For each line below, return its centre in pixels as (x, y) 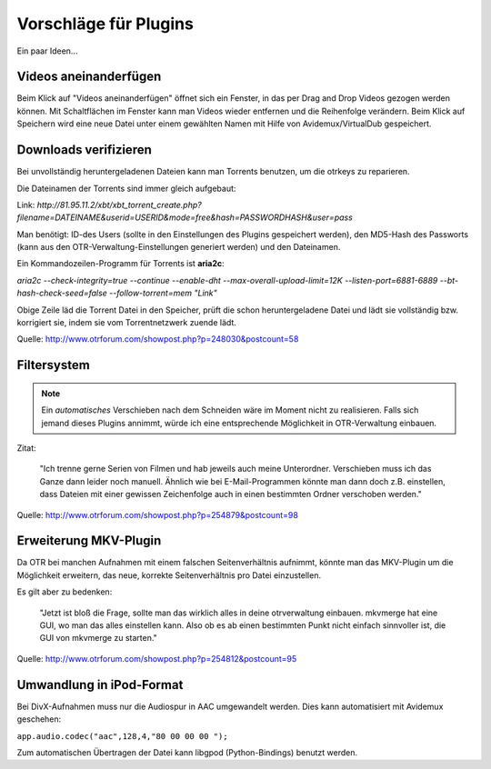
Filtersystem (53, 365)
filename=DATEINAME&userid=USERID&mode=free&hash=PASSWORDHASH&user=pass (185, 217)
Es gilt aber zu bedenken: (65, 592)
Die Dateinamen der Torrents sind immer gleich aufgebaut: (126, 188)
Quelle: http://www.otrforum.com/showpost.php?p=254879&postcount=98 (158, 514)
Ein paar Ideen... (47, 51)
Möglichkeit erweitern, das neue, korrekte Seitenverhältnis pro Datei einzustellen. (169, 575)
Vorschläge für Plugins (105, 24)
